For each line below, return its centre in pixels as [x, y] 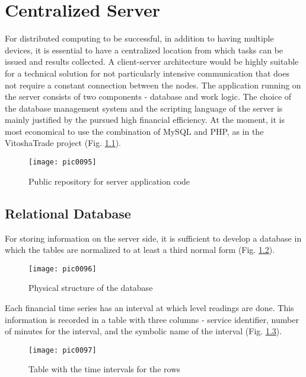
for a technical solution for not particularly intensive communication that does [147, 73]
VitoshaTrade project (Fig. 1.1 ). [63, 143]
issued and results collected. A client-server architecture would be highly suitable [152, 61]
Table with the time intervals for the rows [104, 369]
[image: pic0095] [63, 162]
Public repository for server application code [109, 181]
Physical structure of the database [91, 288]
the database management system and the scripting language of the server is [144, 108]
